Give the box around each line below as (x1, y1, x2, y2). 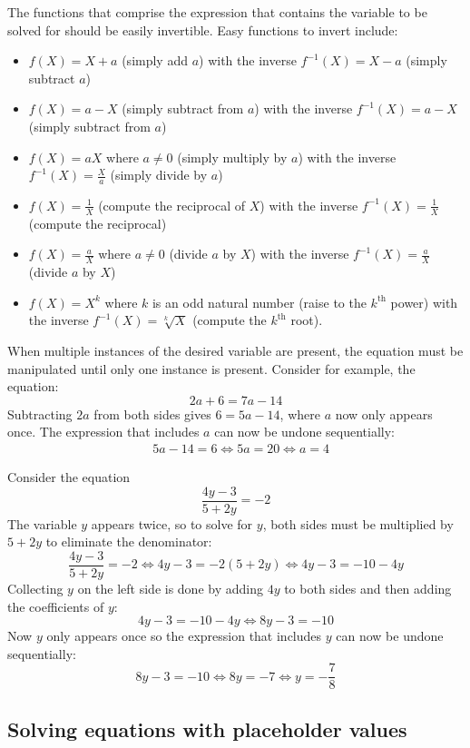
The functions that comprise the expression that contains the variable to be (7, 3, 427, 21)
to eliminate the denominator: (45, 532, 212, 551)
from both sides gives (93, 404, 211, 423)
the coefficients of (7, 596, 104, 615)
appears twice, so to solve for (91, 514, 253, 533)
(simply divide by (110, 165, 208, 184)
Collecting (7, 578, 64, 597)
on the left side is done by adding (77, 578, 263, 597)
